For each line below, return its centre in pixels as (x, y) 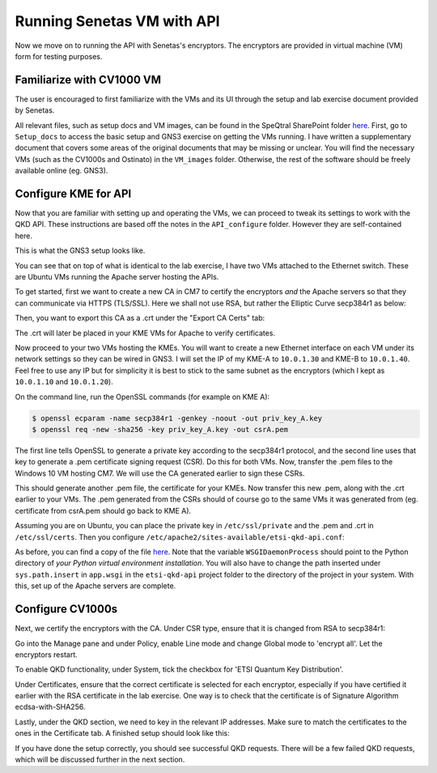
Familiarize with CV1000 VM (88, 80)
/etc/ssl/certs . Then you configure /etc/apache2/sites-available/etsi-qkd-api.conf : (180, 537)
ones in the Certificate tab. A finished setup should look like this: (122, 733)
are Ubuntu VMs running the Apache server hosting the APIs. (117, 277)
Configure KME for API (73, 194)
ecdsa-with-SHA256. (50, 707)
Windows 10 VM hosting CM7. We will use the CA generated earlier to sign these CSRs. (160, 473)
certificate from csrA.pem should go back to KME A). (103, 510)
